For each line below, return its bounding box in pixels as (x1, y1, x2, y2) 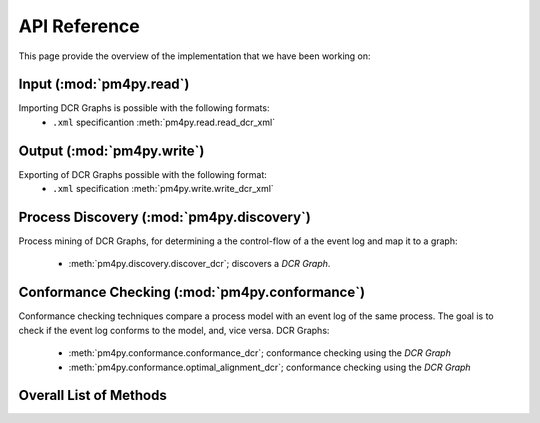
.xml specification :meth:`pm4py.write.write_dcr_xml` (52, 183, 274, 195)
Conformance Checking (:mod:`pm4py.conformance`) (18, 284, 365, 301)
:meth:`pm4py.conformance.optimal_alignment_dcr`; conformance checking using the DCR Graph (68, 361, 471, 373)
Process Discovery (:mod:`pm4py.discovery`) (18, 208, 312, 225)
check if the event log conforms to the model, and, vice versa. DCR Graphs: (18, 324, 330, 336)
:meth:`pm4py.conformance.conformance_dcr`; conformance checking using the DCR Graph (68, 347, 452, 359)
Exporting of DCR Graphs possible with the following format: (18, 168, 267, 180)
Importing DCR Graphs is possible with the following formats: (18, 102, 270, 114)
